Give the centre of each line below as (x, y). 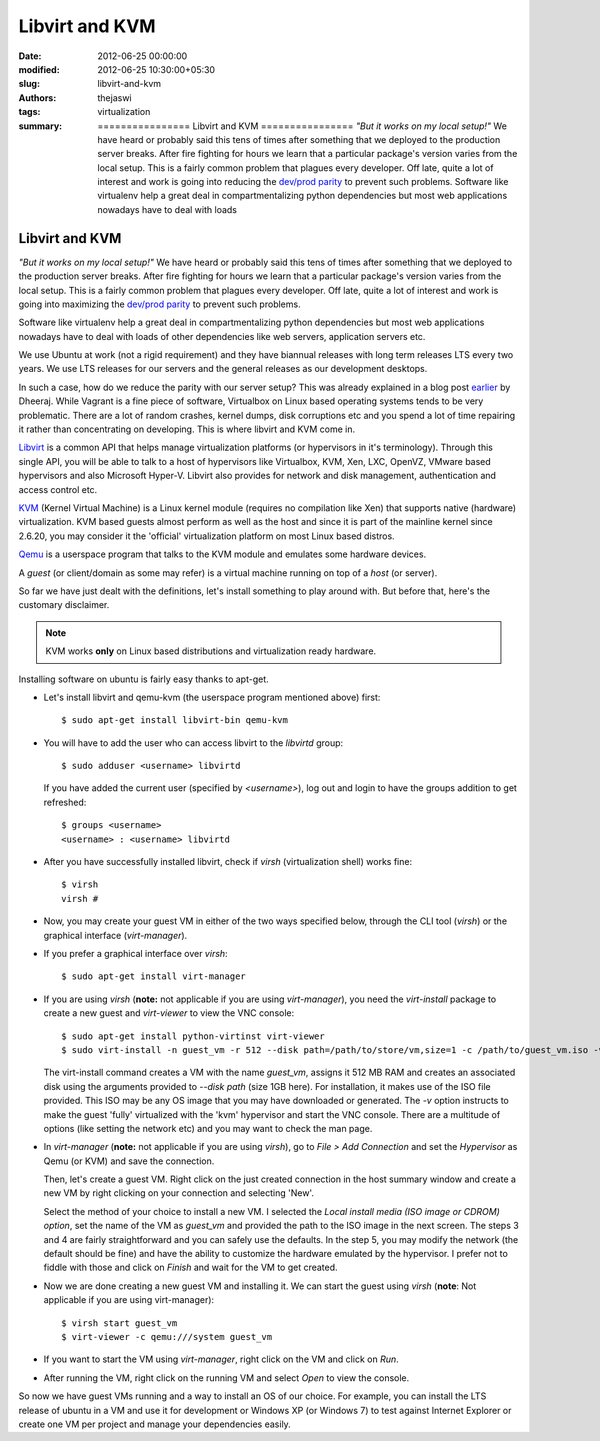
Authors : (37, 97)
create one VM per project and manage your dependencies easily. (155, 1424)
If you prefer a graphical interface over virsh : (136, 953)
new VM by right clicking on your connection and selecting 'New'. (179, 1193)
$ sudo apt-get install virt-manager (154, 976)
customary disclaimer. (64, 605)
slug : (29, 84)
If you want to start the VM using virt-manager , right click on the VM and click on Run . (221, 1359)
